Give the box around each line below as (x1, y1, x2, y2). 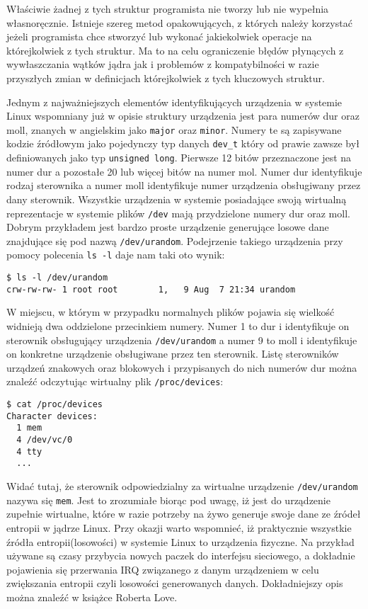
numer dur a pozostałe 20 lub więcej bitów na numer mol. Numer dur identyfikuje (6, 164, 362, 178)
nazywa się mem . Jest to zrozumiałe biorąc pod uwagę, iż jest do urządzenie (6, 492, 330, 507)
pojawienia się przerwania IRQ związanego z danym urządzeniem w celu (6, 562, 319, 576)
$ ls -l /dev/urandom (6, 273, 108, 283)
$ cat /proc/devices (6, 399, 103, 410)
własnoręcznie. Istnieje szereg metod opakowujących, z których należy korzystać (6, 15, 352, 30)
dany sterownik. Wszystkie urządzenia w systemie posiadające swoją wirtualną (6, 191, 347, 206)
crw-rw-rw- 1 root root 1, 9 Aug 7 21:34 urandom (6, 284, 296, 295)
